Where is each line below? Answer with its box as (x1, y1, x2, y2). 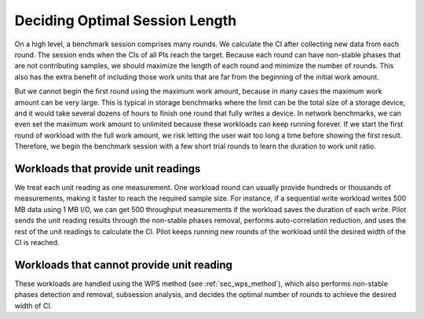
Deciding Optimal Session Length (14, 12, 237, 29)
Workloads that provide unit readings (14, 162, 201, 175)
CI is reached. (14, 237, 60, 247)
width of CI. (14, 301, 53, 310)
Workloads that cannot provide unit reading (14, 258, 233, 271)
